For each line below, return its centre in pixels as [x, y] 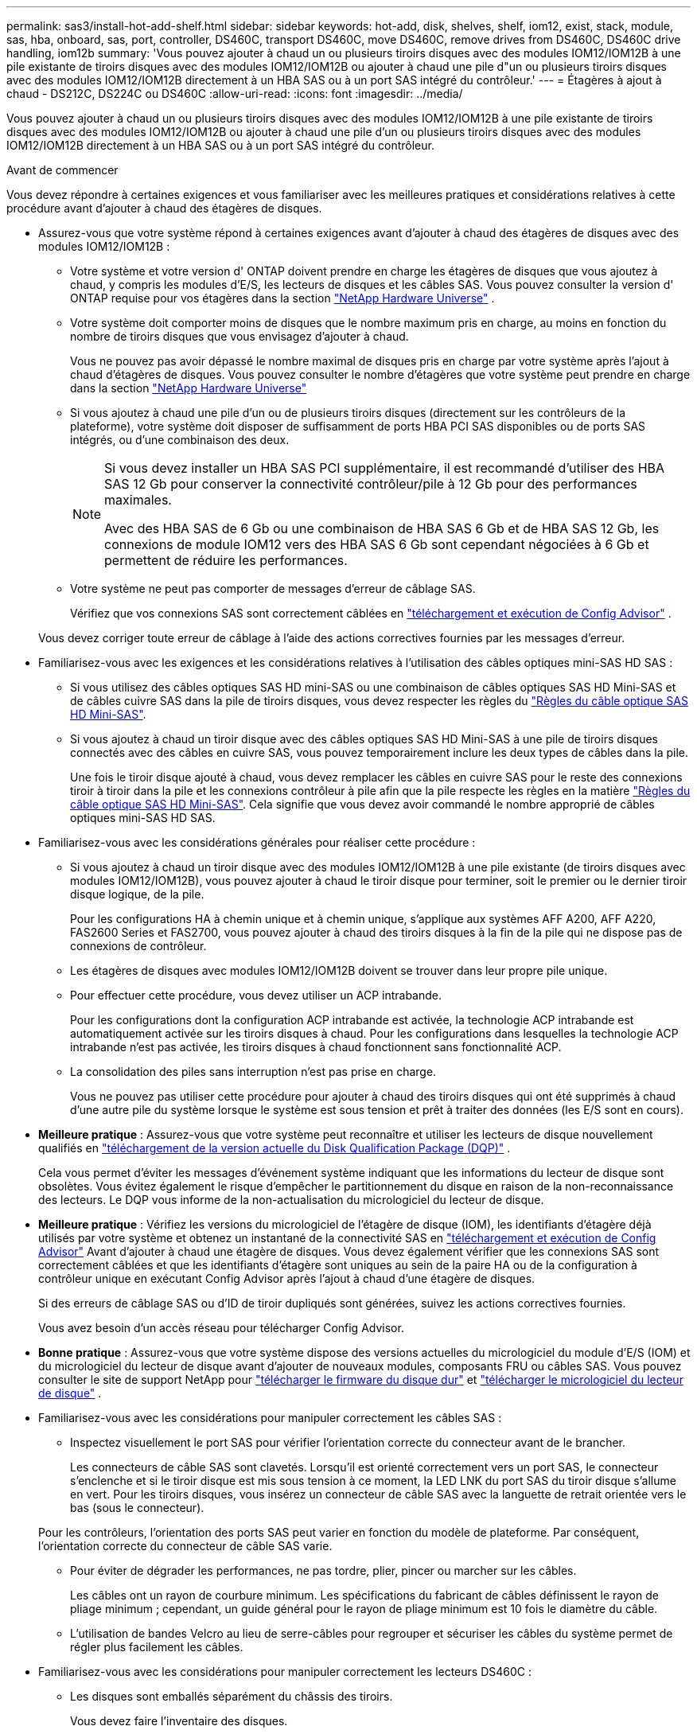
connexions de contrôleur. [138, 946]
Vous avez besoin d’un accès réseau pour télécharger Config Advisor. [221, 1328]
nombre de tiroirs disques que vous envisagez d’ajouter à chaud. [239, 336]
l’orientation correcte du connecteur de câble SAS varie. [185, 1546]
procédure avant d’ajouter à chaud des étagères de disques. [164, 208]
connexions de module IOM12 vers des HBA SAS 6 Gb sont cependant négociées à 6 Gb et [377, 544]
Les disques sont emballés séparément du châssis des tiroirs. [232, 1696]
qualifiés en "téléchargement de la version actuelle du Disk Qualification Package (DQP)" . [275, 1148]
